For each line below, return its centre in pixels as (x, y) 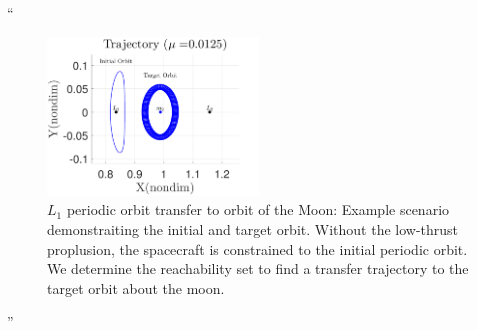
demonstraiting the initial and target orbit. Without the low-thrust (253, 228)
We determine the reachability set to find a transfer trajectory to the (258, 268)
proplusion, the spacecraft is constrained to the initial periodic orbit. (257, 248)
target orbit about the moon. (136, 287)
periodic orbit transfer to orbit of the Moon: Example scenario (258, 209)
